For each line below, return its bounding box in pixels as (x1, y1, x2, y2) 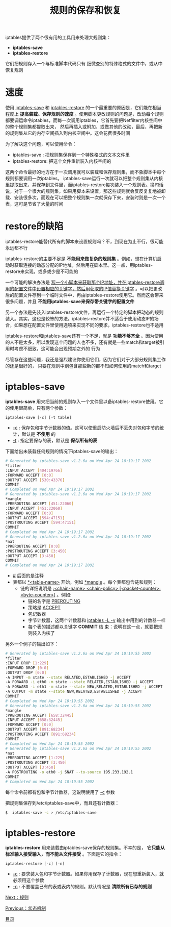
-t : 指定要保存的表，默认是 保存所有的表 (12, 437, 98, 443)
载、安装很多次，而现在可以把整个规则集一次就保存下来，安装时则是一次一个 (5, 194, 166, 201)
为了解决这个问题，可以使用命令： (5, 141, 77, 147)
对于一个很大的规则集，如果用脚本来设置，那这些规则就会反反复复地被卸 (14, 188, 166, 194)
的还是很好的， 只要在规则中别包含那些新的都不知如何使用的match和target (5, 363, 161, 369)
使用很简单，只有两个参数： (9, 405, 68, 411)
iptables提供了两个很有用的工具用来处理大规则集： (5, 34, 111, 41)
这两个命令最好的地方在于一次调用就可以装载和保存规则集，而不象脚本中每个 (5, 169, 166, 175)
